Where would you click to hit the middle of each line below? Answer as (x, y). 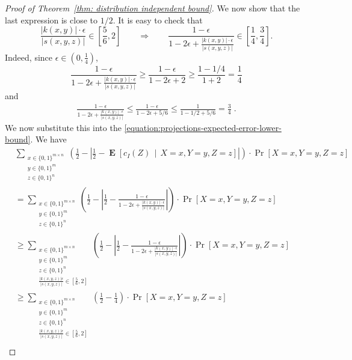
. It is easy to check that (158, 20)
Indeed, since (29, 57)
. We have (48, 139)
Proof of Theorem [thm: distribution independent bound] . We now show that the (153, 8)
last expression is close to (51, 20)
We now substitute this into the (63, 127)
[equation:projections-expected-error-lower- (203, 127)
